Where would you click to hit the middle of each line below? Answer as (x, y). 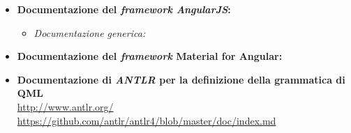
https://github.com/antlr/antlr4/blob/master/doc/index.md (147, 120)
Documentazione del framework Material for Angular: (150, 56)
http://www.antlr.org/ (65, 106)
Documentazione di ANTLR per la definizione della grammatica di (181, 79)
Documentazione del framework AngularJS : (124, 9)
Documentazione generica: (90, 32)
